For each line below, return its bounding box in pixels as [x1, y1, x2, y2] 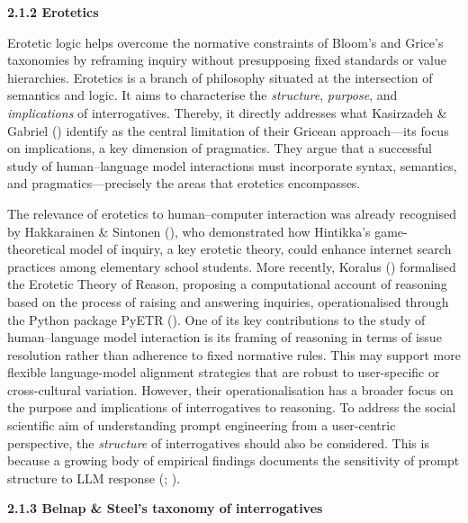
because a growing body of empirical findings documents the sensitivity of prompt [7, 451, 460, 470]
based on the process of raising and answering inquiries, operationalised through [7, 292, 449, 311]
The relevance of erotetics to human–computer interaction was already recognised [7, 203, 456, 222]
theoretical [7, 239, 66, 258]
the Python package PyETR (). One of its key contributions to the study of [7, 310, 426, 329]
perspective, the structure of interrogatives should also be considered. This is [7, 433, 429, 452]
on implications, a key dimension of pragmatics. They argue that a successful [7, 139, 432, 158]
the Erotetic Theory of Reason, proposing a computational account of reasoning [7, 275, 447, 293]
